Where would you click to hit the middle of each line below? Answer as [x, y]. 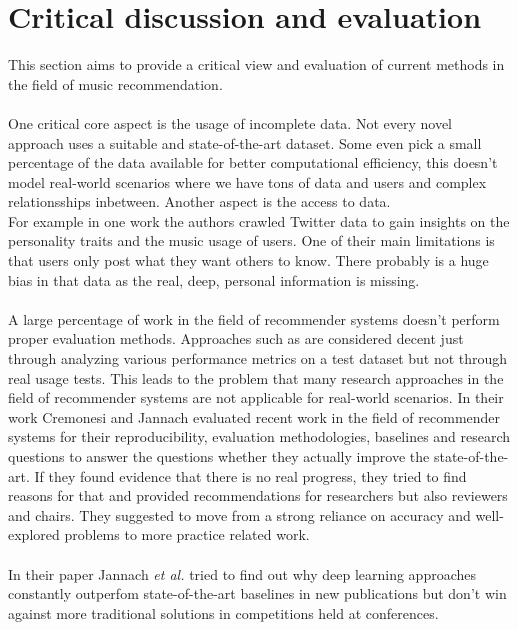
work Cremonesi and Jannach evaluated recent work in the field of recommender [254, 416]
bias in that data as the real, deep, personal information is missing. [214, 279]
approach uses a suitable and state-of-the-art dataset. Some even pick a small [245, 142]
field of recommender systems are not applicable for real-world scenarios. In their [256, 397]
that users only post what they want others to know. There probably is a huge [248, 260]
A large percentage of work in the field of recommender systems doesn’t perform [254, 318]
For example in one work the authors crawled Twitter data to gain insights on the [259, 220]
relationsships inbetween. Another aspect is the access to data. [199, 201]
